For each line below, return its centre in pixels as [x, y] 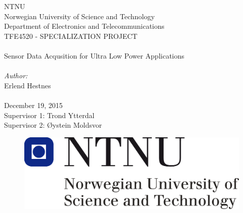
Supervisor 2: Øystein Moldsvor [53, 125]
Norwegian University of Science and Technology [79, 16]
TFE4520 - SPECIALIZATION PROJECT [71, 36]
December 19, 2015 [33, 105]
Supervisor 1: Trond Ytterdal [49, 115]
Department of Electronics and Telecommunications [84, 26]
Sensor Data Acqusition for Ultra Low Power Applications [94, 55]
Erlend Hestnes [28, 85]
